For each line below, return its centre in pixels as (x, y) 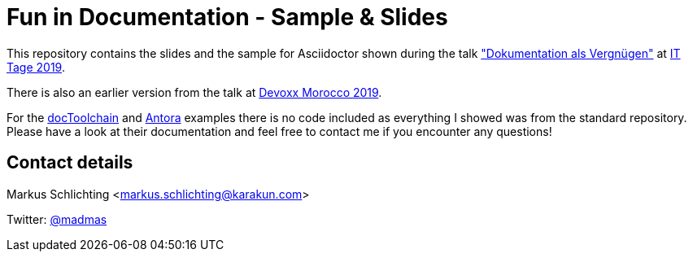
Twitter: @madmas (57, 219)
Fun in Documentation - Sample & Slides (227, 17)
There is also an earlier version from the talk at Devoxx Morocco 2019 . (194, 92)
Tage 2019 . (36, 67)
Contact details (70, 163)
